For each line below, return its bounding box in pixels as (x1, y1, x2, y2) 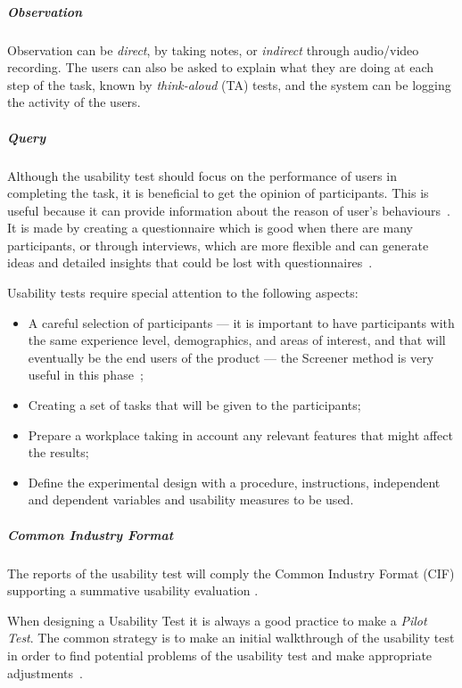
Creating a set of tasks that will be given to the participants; (28, 396, 361, 414)
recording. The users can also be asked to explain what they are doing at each (7, 58, 433, 77)
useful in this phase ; (28, 365, 144, 384)
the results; (28, 443, 89, 462)
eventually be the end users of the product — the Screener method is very (28, 348, 434, 366)
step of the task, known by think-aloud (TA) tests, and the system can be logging (7, 75, 451, 94)
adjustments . (7, 663, 83, 682)
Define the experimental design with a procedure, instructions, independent (28, 472, 441, 491)
